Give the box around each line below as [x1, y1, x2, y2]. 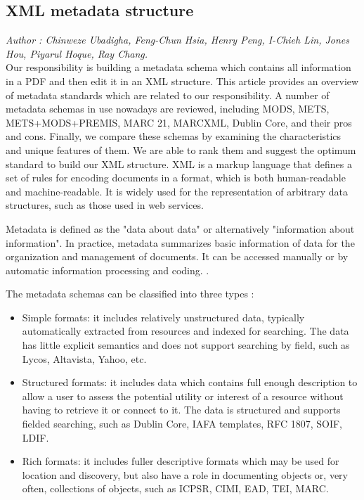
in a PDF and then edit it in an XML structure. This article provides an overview [6, 73, 359, 88]
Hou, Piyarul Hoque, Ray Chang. [6, 46, 148, 60]
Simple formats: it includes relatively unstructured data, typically [22, 309, 305, 324]
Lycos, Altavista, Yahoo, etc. [22, 351, 147, 366]
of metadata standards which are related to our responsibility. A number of [6, 87, 330, 102]
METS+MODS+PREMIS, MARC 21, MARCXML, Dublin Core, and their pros [6, 115, 352, 129]
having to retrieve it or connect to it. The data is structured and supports [22, 402, 341, 417]
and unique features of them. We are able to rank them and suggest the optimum [6, 142, 356, 157]
